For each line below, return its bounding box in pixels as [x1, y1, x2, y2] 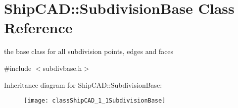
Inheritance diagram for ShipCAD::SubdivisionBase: [4, 79, 162, 90]
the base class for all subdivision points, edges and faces [4, 46, 174, 56]
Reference [4, 17, 73, 38]
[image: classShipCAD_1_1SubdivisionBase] [24, 97, 166, 105]
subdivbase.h [43, 62, 82, 73]
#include [4, 62, 32, 73]
